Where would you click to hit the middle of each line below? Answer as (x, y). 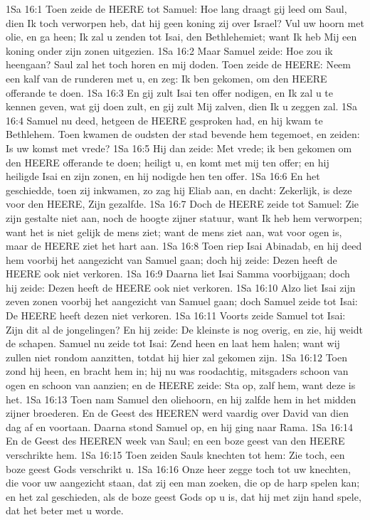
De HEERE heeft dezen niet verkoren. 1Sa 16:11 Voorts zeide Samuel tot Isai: (176, 315)
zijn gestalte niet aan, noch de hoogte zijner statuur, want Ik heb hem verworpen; (184, 217)
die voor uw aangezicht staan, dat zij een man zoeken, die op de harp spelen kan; (183, 483)
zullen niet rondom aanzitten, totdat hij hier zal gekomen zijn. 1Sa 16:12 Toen (176, 357)
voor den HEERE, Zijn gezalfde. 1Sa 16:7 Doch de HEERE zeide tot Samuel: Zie (183, 204)
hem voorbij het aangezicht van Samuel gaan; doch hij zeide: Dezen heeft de (171, 259)
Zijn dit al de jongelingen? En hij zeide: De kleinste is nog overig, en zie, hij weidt (184, 329)
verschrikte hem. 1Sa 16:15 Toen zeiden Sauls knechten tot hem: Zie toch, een (175, 455)
